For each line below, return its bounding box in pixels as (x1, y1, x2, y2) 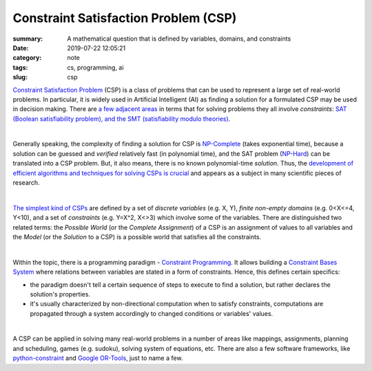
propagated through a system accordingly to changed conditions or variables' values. (30, 309, 273, 317)
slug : (12, 73, 28, 81)
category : (12, 54, 42, 62)
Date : (12, 43, 29, 52)
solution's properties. (30, 290, 91, 298)
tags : (12, 63, 28, 72)
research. (12, 179, 41, 187)
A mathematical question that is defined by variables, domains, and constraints (67, 34, 291, 43)
